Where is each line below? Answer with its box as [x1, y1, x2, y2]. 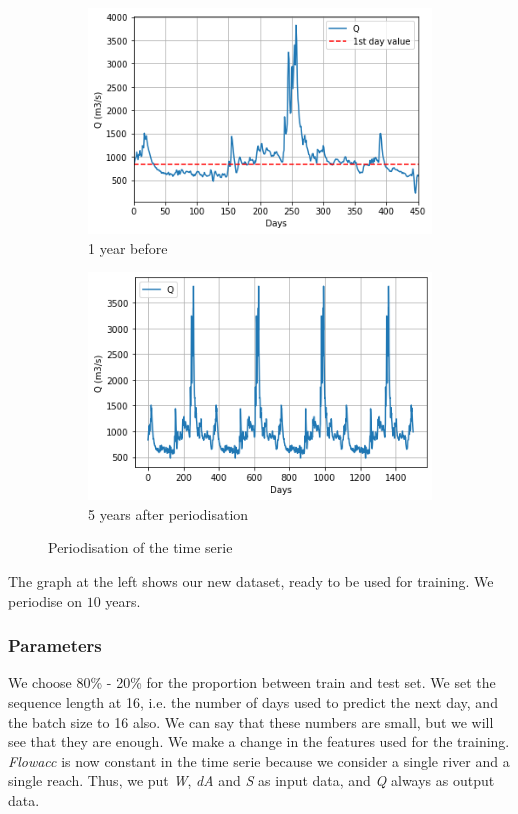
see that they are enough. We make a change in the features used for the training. [8, 731, 510, 752]
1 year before [88, 237, 168, 258]
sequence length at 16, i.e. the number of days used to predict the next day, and [8, 692, 498, 713]
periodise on [8, 590, 83, 611]
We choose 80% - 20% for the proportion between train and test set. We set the [8, 672, 496, 693]
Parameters [8, 633, 102, 658]
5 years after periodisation [88, 503, 249, 524]
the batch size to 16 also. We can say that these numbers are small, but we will [8, 711, 494, 732]
